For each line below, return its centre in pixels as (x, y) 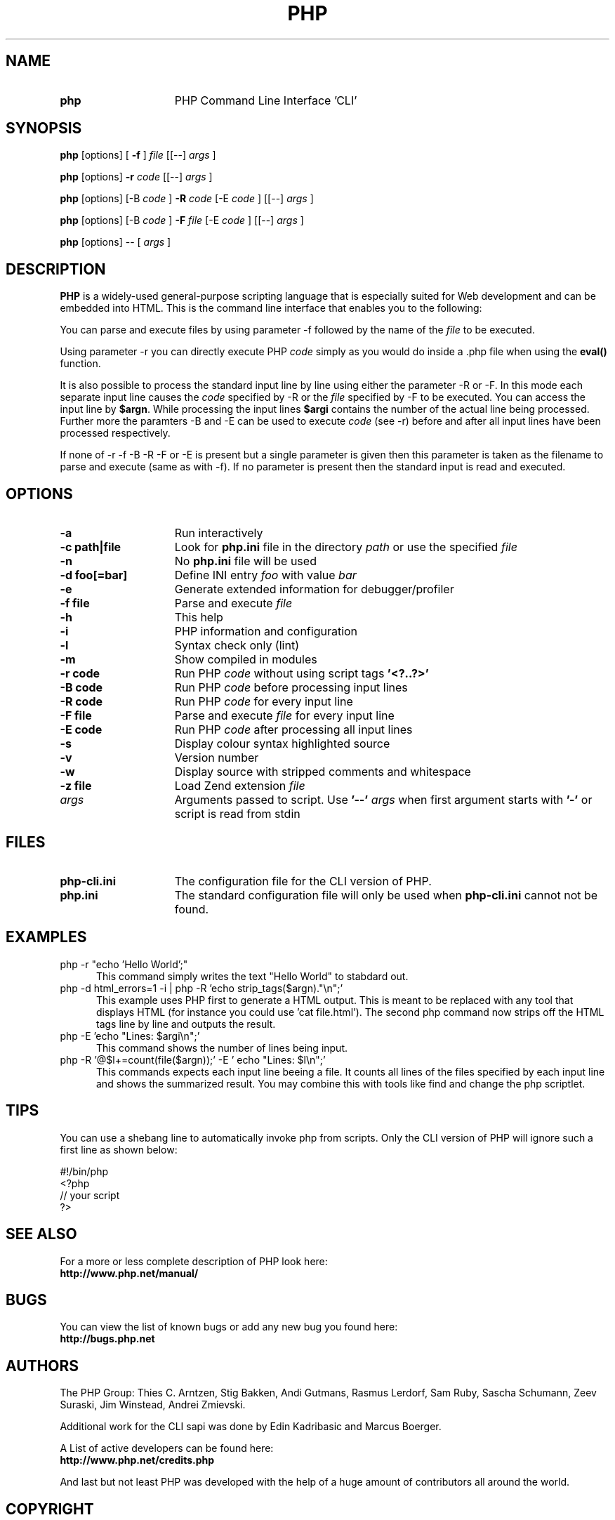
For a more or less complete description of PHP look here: (194, 1261)
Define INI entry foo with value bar (265, 575)
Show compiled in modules (246, 660)
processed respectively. (115, 433)
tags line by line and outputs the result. (186, 1024)
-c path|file (91, 547)
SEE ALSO (41, 1234)
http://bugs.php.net (107, 1339)
